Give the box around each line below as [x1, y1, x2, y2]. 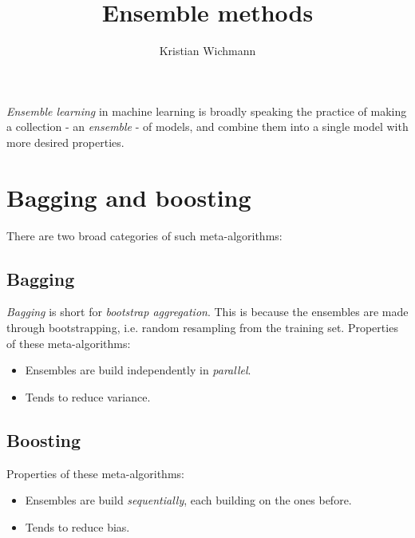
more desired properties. [6, 133, 125, 150]
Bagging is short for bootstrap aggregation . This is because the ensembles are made [6, 303, 409, 320]
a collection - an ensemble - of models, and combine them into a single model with [6, 118, 409, 135]
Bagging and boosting [6, 180, 251, 213]
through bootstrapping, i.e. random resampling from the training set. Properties [6, 319, 398, 336]
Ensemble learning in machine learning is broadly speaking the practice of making [6, 102, 407, 119]
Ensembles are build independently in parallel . [25, 362, 251, 378]
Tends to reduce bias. [25, 518, 130, 535]
